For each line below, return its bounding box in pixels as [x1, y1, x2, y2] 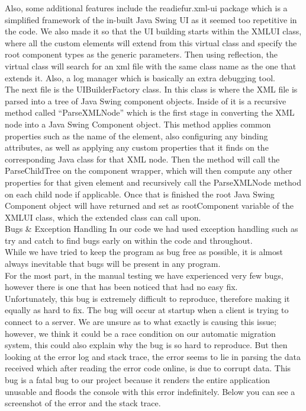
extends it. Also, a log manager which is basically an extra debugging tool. [5, 71, 275, 84]
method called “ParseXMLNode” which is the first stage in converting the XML [5, 106, 295, 119]
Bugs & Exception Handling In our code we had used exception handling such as [5, 222, 298, 235]
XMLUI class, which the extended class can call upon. [5, 211, 201, 223]
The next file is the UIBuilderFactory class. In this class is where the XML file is [5, 83, 298, 95]
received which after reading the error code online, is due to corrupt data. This [5, 362, 291, 374]
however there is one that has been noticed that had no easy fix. [5, 281, 238, 293]
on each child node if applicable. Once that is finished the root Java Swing [5, 187, 275, 200]
